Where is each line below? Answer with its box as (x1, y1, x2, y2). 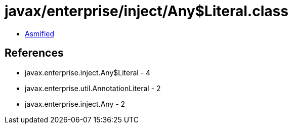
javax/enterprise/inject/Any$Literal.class (5, 3, 288, 20)
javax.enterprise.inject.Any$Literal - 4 (25, 68, 151, 77)
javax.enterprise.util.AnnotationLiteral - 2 (25, 83, 161, 93)
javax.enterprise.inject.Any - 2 (25, 99, 126, 108)
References (5, 47, 64, 60)
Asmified (25, 29, 55, 38)
